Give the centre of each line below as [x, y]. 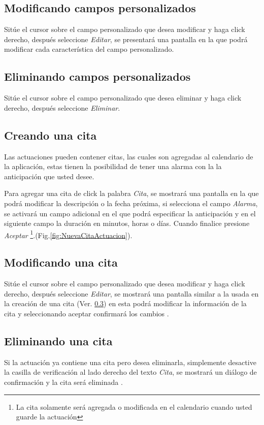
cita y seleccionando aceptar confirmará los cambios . [87, 313]
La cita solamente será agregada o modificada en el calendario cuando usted [134, 406]
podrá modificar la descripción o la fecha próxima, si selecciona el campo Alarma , [131, 203]
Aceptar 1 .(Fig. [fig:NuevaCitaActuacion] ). [68, 234]
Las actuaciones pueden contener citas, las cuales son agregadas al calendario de [129, 156]
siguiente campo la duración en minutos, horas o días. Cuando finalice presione [127, 223]
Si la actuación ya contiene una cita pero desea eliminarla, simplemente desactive [130, 362]
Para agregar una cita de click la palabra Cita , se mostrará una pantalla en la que [131, 193]
